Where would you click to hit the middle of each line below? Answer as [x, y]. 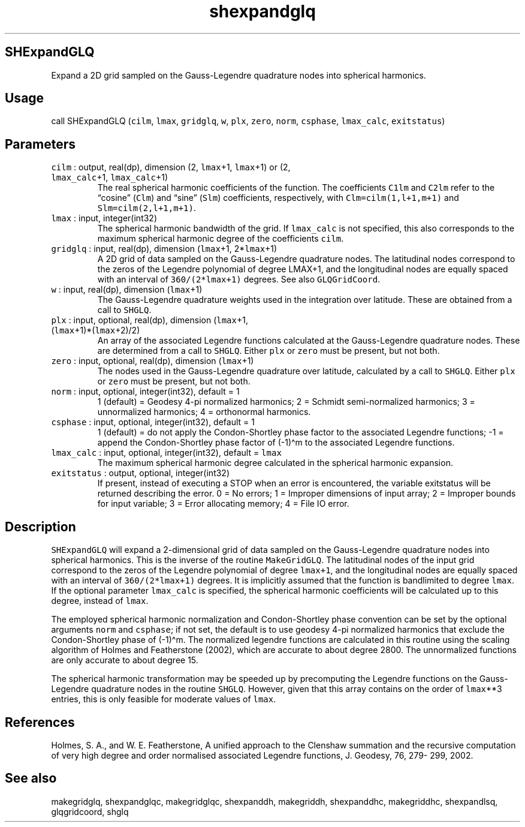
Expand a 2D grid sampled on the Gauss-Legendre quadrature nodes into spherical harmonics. [239, 75]
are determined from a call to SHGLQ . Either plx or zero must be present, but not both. [268, 351]
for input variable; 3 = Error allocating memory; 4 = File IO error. [223, 504]
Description [40, 527]
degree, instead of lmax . [100, 601]
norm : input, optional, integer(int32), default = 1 [145, 392]
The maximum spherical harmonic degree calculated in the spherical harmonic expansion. [275, 463]
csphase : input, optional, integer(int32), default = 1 [153, 422]
